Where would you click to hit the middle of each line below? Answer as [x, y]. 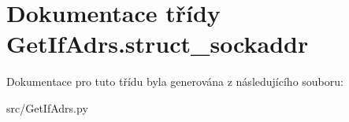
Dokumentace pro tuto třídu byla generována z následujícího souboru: [175, 81]
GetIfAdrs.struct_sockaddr [158, 44]
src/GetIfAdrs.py [47, 107]
